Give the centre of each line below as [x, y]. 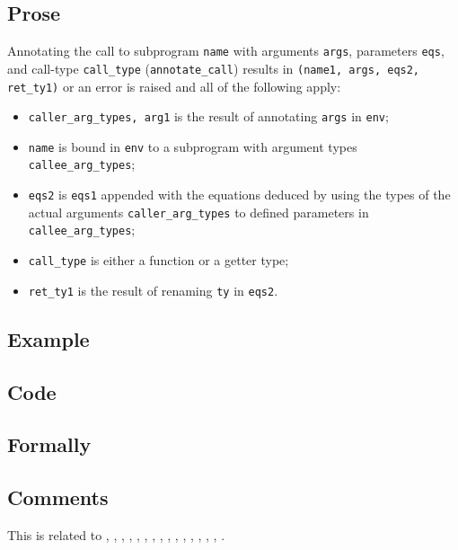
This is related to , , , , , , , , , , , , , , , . [116, 534]
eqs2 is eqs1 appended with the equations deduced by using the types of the [239, 195]
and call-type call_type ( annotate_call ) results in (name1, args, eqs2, [214, 68]
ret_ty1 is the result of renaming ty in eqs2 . [153, 290]
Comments [58, 497]
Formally [49, 444]
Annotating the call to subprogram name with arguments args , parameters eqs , [226, 51]
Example [48, 338]
